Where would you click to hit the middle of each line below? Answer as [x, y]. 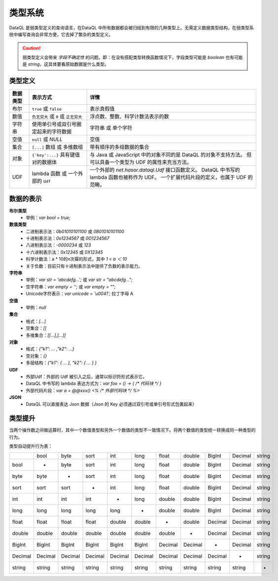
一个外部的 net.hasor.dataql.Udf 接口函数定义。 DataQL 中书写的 [165, 170]
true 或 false [47, 109]
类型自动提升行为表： [31, 446]
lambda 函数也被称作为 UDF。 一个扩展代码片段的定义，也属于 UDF [168, 177]
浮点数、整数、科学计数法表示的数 [129, 117]
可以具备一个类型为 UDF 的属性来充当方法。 [141, 162]
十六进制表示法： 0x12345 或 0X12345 [64, 252]
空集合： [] [36, 328]
